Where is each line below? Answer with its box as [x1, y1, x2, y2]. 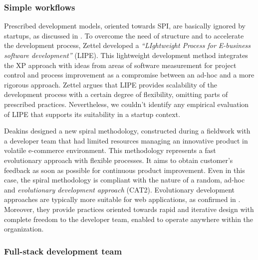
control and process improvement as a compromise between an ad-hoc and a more [4, 69, 255, 80]
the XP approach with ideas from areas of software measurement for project [4, 59, 237, 70]
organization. [4, 223, 44, 234]
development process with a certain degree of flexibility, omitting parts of [4, 89, 228, 99]
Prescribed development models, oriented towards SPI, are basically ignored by [4, 20, 246, 31]
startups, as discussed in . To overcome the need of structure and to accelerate [4, 30, 244, 40]
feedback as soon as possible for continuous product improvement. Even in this [4, 164, 245, 175]
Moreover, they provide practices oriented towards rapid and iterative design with [4, 203, 254, 214]
